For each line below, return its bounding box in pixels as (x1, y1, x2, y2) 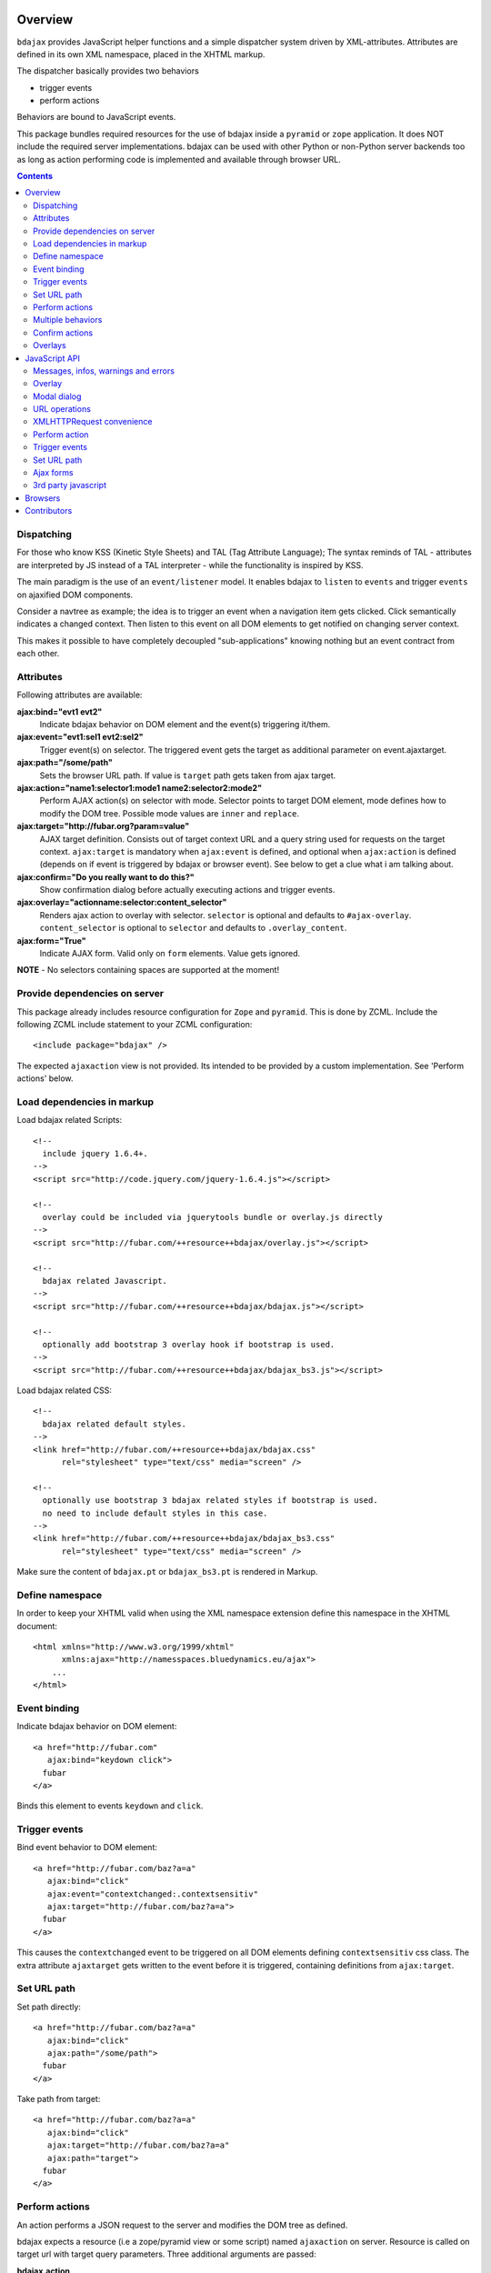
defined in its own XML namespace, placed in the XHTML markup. (16, 48, 266, 59)
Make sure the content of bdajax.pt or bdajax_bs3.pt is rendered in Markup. (16, 1567, 318, 1577)
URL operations (33, 404, 91, 415)
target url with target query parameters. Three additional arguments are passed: (16, 2248, 317, 2259)
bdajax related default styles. (42, 1418, 186, 1429)
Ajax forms (33, 467, 74, 478)
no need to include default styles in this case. (42, 1507, 268, 1518)
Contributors (25, 506, 73, 516)
